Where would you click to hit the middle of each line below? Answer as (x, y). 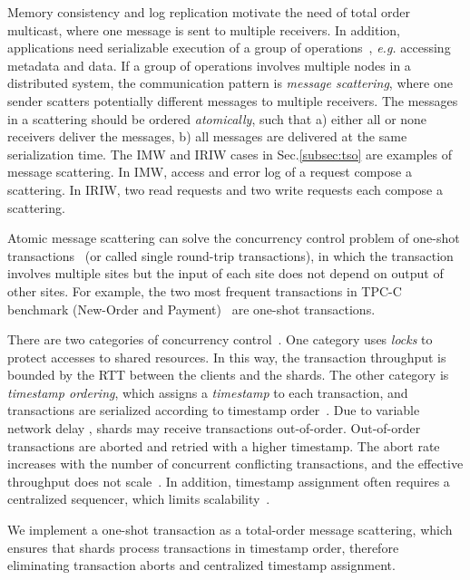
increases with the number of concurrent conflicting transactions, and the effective (235, 464)
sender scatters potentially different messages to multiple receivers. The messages (233, 100)
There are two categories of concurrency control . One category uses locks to (220, 339)
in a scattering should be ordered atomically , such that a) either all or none (217, 118)
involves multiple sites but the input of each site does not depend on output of (225, 273)
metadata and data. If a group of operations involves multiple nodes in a (209, 65)
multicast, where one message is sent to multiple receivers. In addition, (204, 29)
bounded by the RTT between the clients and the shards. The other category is (228, 375)
